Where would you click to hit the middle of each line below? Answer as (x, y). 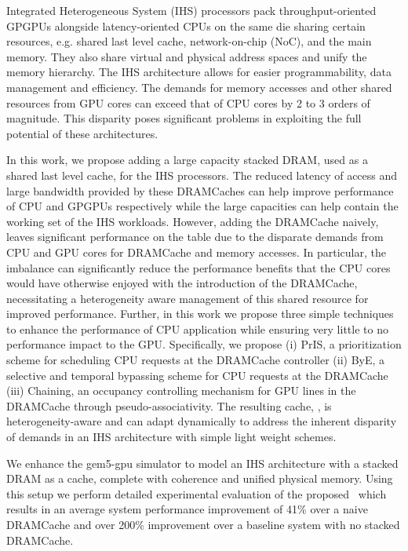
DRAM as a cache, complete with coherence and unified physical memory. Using (200, 478)
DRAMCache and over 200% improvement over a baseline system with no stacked (203, 524)
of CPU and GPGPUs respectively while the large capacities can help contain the (202, 206)
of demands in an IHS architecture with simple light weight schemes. (171, 437)
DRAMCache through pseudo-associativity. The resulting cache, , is (169, 405)
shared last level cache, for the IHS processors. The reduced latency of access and (202, 175)
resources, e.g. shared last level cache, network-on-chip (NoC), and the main (189, 41)
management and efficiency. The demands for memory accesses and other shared (199, 87)
